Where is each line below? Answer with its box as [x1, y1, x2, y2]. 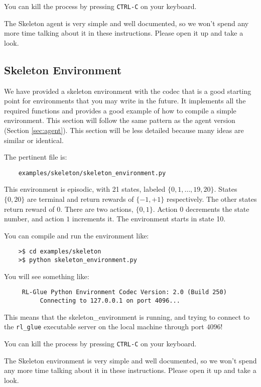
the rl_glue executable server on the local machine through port [4, 321, 204, 332]
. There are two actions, [60, 203, 134, 214]
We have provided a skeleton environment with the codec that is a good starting [4, 85, 251, 96]
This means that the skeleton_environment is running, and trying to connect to [4, 311, 250, 322]
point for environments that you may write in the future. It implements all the [4, 95, 246, 106]
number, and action [4, 213, 64, 224]
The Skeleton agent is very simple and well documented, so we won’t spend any [4, 18, 249, 28]
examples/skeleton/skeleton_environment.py [18, 169, 166, 177]
